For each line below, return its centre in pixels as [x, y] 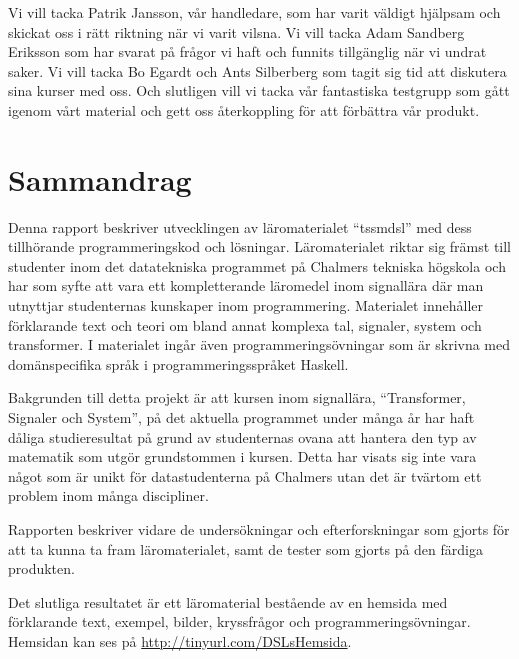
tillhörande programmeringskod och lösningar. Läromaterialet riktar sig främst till [260, 246]
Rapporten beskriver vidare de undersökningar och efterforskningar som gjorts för [259, 529]
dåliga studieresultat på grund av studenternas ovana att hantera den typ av [242, 436]
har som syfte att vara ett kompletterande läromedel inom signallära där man [246, 285]
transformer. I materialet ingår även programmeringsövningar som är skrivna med [259, 344]
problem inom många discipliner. [108, 495]
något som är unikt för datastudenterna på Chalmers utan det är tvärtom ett [245, 475]
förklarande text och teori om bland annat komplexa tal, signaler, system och [245, 324]
